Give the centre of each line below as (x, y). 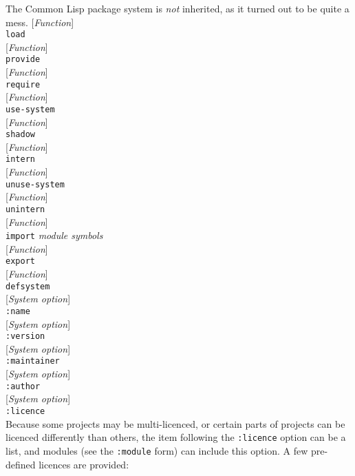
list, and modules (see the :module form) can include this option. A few (157, 450)
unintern (25, 209)
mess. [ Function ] (40, 22)
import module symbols (54, 235)
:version (25, 337)
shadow (20, 135)
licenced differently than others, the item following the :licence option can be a (176, 437)
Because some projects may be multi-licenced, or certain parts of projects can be (175, 423)
